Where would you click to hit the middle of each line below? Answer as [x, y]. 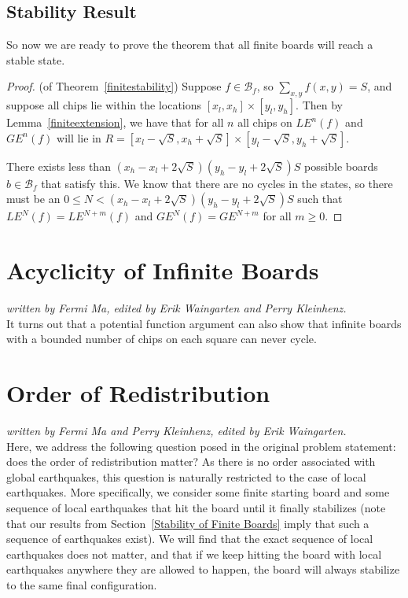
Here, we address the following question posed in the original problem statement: [201, 446]
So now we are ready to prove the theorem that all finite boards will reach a [190, 44]
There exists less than [59, 166]
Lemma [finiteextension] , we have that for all [115, 122]
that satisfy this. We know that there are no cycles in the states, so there [217, 183]
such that [320, 199]
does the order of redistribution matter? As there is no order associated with [191, 461]
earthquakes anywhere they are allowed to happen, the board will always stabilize [203, 569]
